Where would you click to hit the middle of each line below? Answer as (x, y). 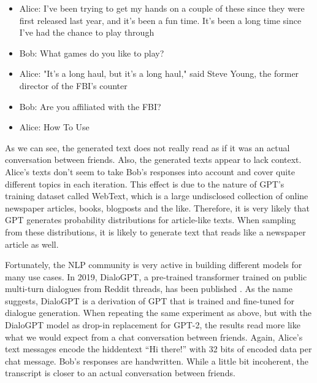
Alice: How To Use (54, 127)
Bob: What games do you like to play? (92, 53)
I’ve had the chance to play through (87, 32)
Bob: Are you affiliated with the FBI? (90, 106)
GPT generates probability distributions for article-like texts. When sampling (151, 220)
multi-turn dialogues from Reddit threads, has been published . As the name (149, 289)
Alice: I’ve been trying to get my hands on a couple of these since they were (162, 8)
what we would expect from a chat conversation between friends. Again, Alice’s (154, 337)
